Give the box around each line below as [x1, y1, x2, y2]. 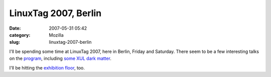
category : [9, 32, 31, 38]
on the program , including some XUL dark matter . [9, 55, 111, 61]
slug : [9, 39, 20, 45]
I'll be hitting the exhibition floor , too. [9, 64, 85, 70]
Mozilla [49, 32, 64, 38]
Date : [9, 25, 21, 31]
